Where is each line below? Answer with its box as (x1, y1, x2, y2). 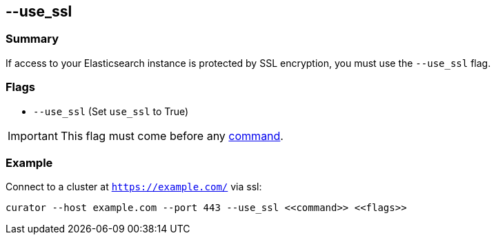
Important (8, 128, 58, 143)
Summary (6, 32, 59, 46)
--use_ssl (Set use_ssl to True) (33, 105, 189, 117)
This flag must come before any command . (60, 128, 284, 143)
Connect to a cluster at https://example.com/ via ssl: (6, 181, 262, 193)
